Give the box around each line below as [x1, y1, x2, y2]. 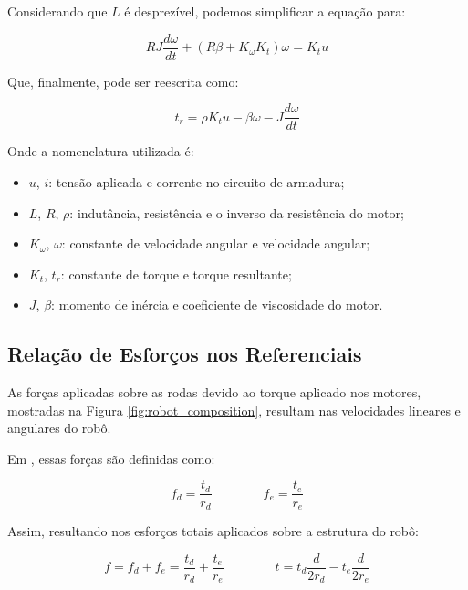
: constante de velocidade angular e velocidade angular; [61, 234, 370, 253]
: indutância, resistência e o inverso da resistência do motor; [69, 203, 404, 222]
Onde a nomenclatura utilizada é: [7, 142, 194, 161]
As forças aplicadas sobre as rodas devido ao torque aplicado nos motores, [7, 383, 421, 402]
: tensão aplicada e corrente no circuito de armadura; [48, 172, 345, 191]
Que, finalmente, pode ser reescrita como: [7, 71, 239, 90]
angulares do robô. [7, 418, 111, 437]
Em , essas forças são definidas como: [7, 448, 215, 468]
